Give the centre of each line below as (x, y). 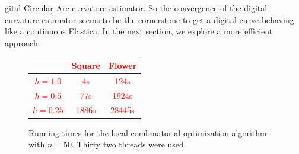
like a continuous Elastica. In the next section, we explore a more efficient (139, 31)
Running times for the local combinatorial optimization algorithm (148, 132)
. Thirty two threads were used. (129, 144)
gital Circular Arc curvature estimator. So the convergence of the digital (136, 8)
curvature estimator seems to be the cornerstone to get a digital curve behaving (149, 19)
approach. (23, 42)
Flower (123, 65)
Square (86, 65)
